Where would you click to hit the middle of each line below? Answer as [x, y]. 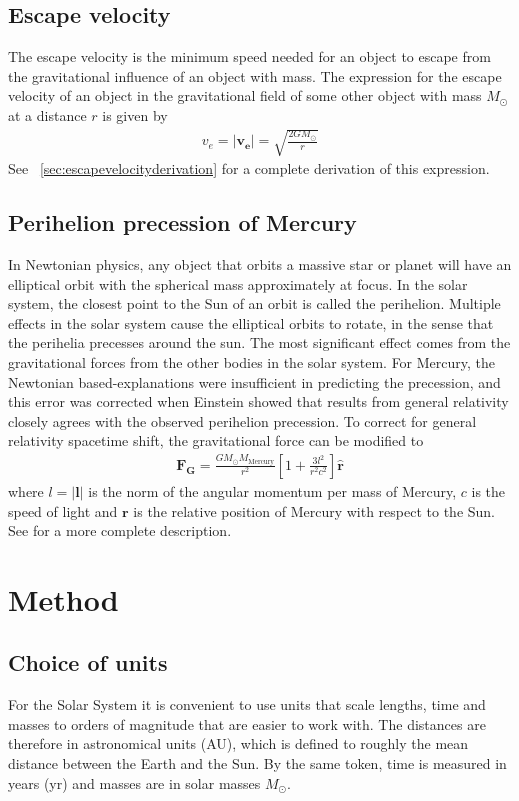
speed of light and [63, 510]
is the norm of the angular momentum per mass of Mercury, [272, 490]
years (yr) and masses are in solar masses [134, 782]
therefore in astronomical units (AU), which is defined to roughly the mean [238, 743]
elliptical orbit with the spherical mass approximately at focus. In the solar [238, 283]
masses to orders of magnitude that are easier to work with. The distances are [247, 723]
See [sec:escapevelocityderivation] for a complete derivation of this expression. [249, 168]
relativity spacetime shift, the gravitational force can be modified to [216, 440]
